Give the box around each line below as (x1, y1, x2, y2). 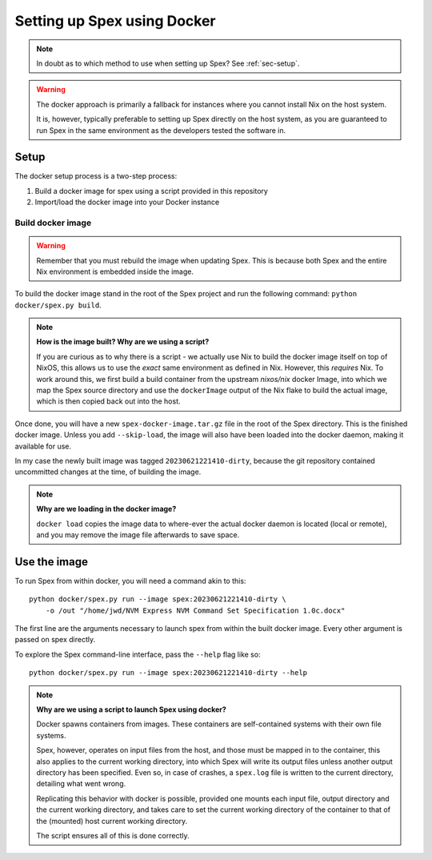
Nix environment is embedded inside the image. (36, 267, 194, 276)
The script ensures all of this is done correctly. (36, 830, 190, 840)
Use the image (14, 555, 88, 569)
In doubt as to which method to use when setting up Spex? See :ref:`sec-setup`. (36, 58, 300, 68)
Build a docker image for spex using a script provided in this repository (34, 186, 268, 195)
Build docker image (14, 217, 92, 228)
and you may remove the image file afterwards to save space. (36, 529, 240, 540)
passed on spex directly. (14, 635, 96, 645)
